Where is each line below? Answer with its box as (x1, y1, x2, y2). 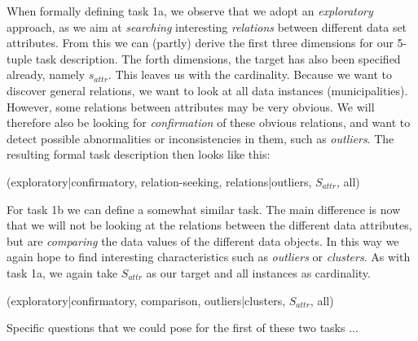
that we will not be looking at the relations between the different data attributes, (7, 216, 412, 234)
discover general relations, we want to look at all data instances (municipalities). (7, 81, 408, 98)
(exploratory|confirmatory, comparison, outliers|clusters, (7, 291, 286, 308)
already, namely (7, 66, 86, 83)
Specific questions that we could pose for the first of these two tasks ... (7, 319, 359, 336)
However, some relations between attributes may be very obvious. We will (7, 98, 375, 115)
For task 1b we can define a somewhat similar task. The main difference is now (7, 200, 401, 217)
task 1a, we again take (7, 264, 118, 281)
